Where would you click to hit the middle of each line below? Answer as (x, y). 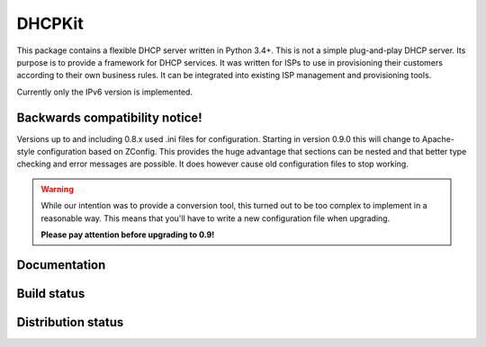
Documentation (61, 265)
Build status (51, 294)
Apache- (438, 138)
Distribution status (70, 322)
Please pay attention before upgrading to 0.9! (128, 235)
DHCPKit (50, 23)
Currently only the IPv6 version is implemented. (105, 92)
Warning (57, 189)
